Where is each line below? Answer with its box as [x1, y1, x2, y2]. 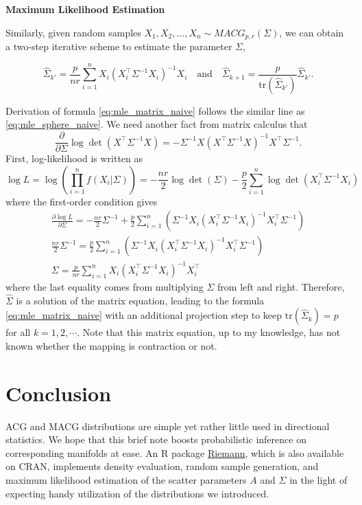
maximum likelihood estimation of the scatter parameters [5, 473, 247, 486]
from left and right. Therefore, [217, 279, 345, 293]
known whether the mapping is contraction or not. [5, 338, 217, 352]
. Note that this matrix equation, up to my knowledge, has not [77, 325, 341, 339]
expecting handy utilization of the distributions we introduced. [5, 486, 269, 500]
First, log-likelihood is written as [5, 151, 143, 166]
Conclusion [5, 379, 112, 407]
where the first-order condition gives [5, 194, 158, 208]
